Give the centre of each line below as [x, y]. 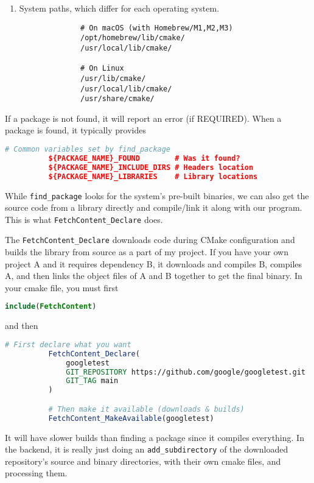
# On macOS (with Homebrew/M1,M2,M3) [157, 28]
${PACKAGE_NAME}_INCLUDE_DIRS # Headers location [151, 167]
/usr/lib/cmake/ [113, 78]
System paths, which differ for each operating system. [119, 8]
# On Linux [102, 69]
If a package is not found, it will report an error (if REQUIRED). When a [143, 118]
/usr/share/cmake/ [117, 99]
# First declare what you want [68, 344]
